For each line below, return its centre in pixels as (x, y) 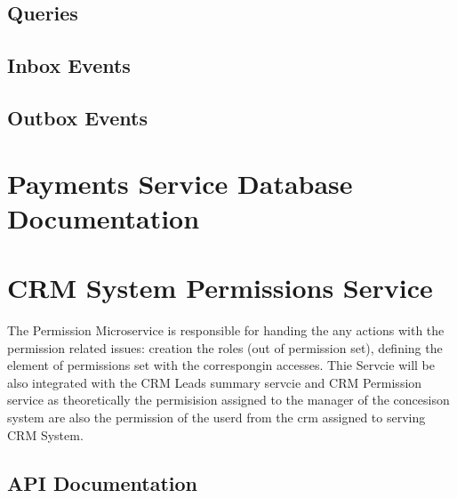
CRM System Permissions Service (220, 288)
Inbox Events (69, 65)
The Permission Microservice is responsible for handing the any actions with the (226, 330)
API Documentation (103, 482)
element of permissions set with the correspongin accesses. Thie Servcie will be (221, 365)
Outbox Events (77, 117)
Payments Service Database (180, 183)
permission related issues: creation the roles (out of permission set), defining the (225, 347)
